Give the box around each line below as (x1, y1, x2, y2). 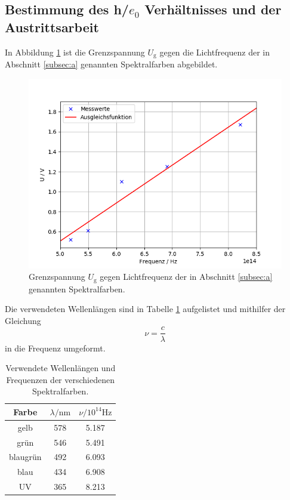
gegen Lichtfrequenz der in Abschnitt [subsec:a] (100, 270, 273, 283)
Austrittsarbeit (5, 17, 99, 36)
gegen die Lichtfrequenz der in (159, 45, 270, 58)
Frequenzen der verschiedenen (6, 373, 115, 385)
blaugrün (9, 450, 42, 463)
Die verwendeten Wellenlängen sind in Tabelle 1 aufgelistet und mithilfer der (5, 303, 286, 315)
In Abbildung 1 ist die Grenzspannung (5, 45, 145, 58)
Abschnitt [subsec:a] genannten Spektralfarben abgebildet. (5, 58, 218, 70)
